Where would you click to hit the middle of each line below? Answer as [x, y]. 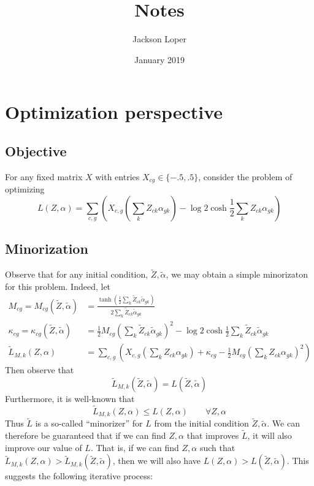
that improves [213, 435]
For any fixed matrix [44, 176]
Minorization [47, 249]
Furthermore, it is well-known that [70, 398]
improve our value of [44, 447]
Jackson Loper [159, 39]
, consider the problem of [245, 176]
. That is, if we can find [135, 447]
